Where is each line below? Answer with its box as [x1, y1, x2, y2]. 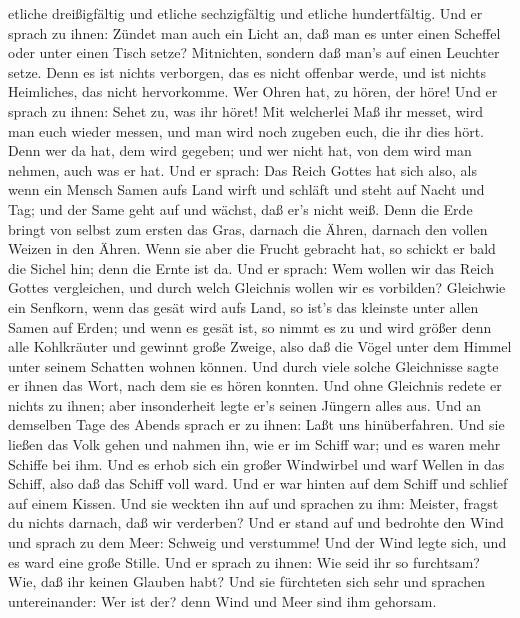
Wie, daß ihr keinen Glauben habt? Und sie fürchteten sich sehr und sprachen [8, 571, 485, 592]
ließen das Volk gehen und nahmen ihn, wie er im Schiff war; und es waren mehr [8, 434, 501, 455]
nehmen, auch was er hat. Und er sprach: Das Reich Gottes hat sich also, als [8, 159, 477, 180]
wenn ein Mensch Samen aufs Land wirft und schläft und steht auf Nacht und [8, 179, 485, 200]
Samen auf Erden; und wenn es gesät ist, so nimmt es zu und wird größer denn [8, 316, 492, 337]
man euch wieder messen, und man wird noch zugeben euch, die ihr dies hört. [8, 120, 484, 141]
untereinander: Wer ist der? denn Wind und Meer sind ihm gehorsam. [8, 590, 437, 611]
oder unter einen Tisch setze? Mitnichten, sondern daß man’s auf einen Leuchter [8, 42, 500, 63]
